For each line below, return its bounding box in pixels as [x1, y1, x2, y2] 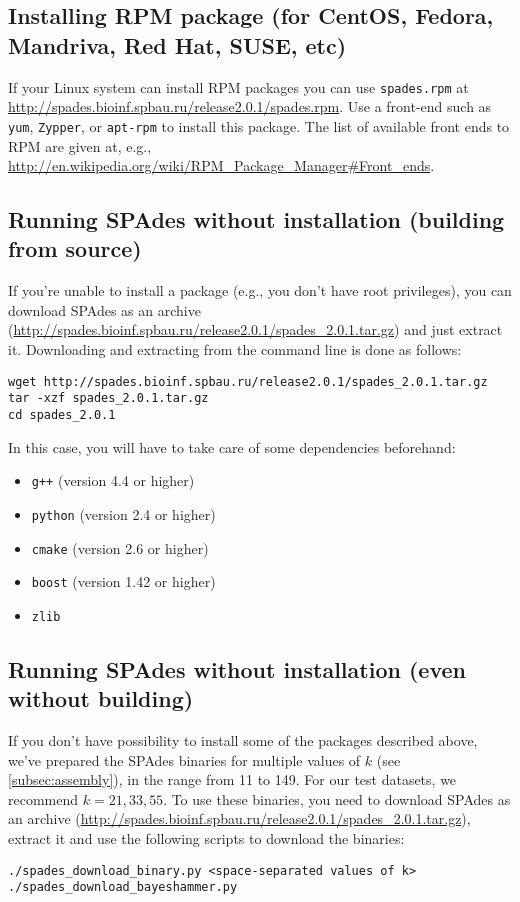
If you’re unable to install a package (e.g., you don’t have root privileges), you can [8, 280, 512, 301]
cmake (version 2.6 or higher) [31, 537, 209, 558]
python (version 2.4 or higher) [31, 503, 216, 524]
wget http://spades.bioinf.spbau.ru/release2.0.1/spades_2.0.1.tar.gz [8, 374, 488, 389]
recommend [8, 788, 79, 809]
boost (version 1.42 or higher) [31, 571, 216, 592]
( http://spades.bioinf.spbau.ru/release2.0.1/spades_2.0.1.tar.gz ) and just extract [8, 319, 503, 340]
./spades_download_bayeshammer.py [8, 880, 238, 895]
